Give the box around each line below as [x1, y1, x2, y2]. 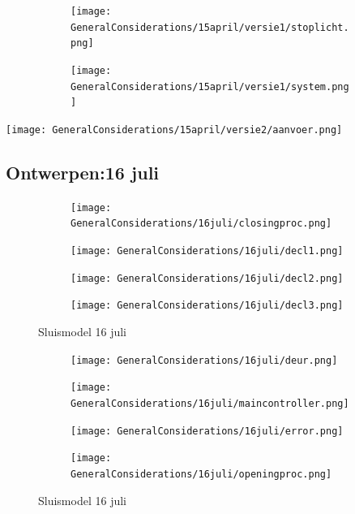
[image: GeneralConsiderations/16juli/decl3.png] [71, 300, 344, 312]
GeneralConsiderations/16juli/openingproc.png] [71, 468, 332, 480]
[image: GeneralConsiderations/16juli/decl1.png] [71, 245, 344, 257]
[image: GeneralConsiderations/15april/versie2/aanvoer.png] [6, 123, 343, 136]
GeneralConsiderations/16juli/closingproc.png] [71, 218, 332, 230]
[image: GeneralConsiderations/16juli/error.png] [71, 425, 344, 437]
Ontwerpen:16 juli [6, 159, 160, 184]
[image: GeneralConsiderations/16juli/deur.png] [71, 354, 338, 366]
